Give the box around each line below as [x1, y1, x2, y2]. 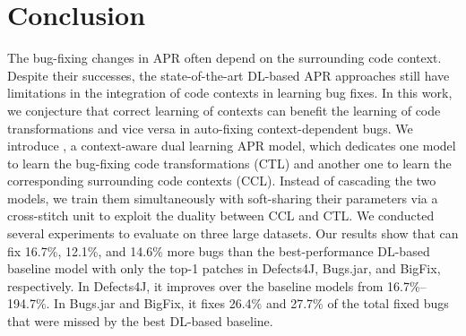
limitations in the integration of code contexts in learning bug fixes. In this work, [7, 83, 453, 102]
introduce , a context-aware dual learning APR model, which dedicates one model [7, 136, 456, 155]
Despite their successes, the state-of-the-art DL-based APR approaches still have [7, 65, 450, 84]
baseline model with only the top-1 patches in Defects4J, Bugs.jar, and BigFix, [7, 259, 441, 278]
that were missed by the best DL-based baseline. [7, 312, 273, 331]
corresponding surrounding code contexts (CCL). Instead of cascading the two [7, 171, 436, 190]
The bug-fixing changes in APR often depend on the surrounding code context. [7, 48, 442, 67]
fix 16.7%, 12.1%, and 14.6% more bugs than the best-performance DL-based [7, 241, 430, 260]
